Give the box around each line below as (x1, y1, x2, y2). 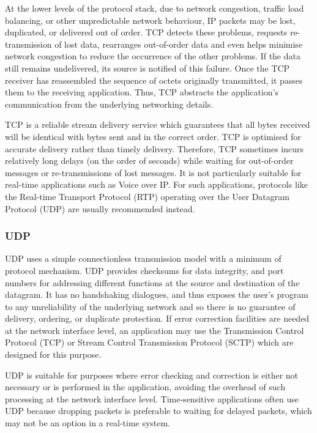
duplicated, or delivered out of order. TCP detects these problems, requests (5, 26, 288, 39)
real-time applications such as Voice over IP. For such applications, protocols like (5, 178, 308, 191)
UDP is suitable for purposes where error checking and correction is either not (5, 368, 299, 381)
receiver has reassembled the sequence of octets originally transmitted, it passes (5, 73, 303, 86)
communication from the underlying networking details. (5, 97, 214, 110)
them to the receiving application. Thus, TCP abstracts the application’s (5, 86, 279, 98)
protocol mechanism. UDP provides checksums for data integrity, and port (5, 264, 284, 276)
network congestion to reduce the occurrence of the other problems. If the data (5, 50, 300, 62)
